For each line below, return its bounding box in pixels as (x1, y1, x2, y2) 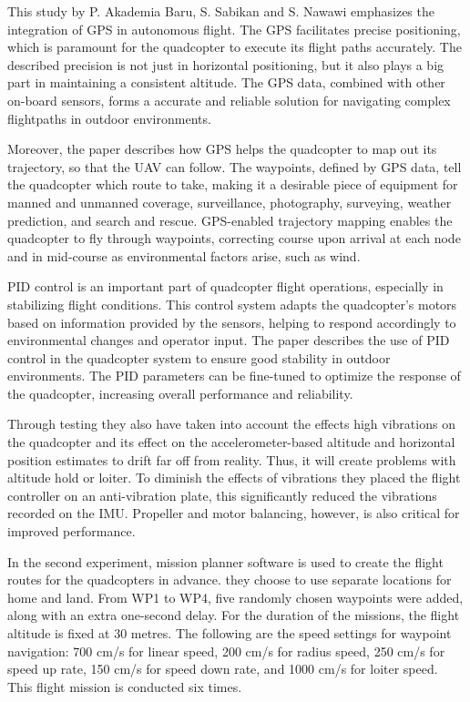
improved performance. (7, 522, 136, 541)
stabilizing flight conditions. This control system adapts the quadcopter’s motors (7, 294, 457, 313)
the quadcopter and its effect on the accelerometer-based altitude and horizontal (7, 432, 455, 452)
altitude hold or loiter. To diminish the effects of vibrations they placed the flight (7, 468, 461, 487)
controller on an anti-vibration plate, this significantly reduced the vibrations (7, 485, 437, 504)
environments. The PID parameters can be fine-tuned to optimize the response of (7, 366, 461, 385)
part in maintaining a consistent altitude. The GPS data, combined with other (7, 73, 445, 92)
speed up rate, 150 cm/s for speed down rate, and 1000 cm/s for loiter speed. (7, 659, 438, 678)
